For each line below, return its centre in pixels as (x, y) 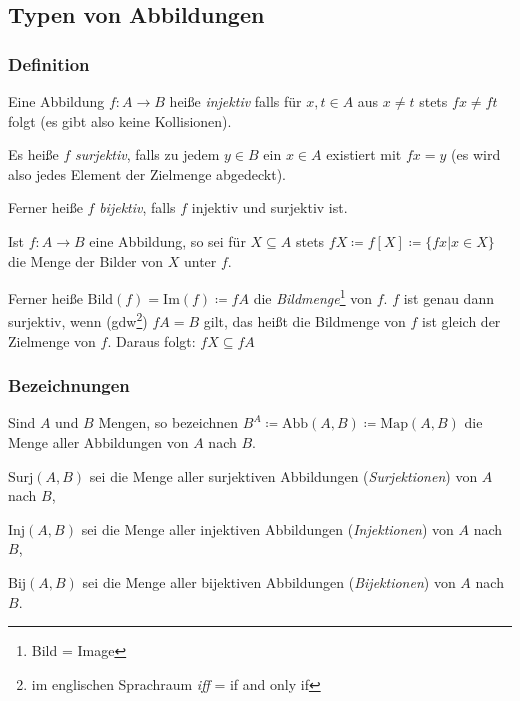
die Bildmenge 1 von (313, 296)
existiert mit (364, 154)
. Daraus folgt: (151, 340)
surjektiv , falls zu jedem (147, 154)
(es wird (476, 154)
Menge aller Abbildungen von (98, 442)
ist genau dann (448, 297)
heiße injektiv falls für (235, 101)
